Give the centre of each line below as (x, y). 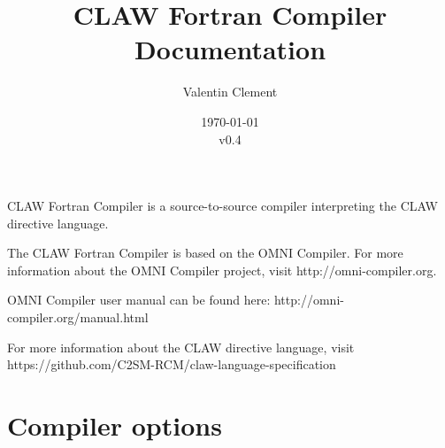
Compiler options (115, 425)
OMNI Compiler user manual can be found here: (139, 300)
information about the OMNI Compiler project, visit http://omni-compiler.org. (222, 270)
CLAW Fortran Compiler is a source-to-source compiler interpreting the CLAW (222, 206)
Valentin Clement (230, 92)
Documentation (230, 49)
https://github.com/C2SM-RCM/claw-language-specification (172, 364)
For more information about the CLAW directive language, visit (181, 347)
